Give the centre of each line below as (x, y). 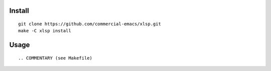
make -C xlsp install (45, 31)
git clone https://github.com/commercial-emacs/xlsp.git (90, 24)
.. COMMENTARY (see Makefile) (55, 58)
